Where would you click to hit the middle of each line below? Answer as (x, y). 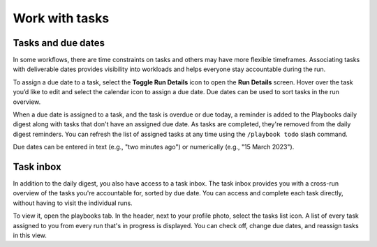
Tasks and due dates (59, 43)
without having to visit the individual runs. (73, 203)
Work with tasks (61, 18)
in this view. (30, 235)
